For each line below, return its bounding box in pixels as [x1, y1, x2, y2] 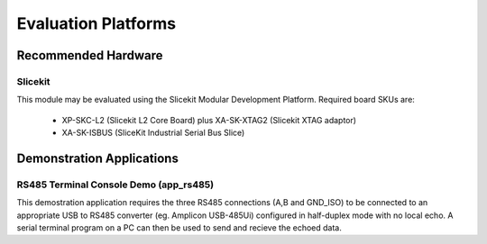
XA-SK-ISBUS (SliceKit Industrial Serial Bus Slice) [61, 127, 245, 139]
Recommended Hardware [16, 48, 163, 63]
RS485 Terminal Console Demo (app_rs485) [16, 178, 215, 191]
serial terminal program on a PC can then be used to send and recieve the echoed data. [16, 222, 342, 233]
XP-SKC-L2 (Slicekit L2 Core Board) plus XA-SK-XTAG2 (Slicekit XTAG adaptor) [61, 114, 356, 125]
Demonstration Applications [16, 150, 179, 166]
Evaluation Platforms [16, 14, 177, 33]
